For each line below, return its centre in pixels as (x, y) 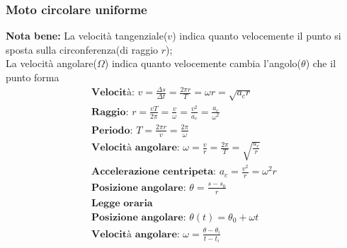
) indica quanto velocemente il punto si (257, 36)
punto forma (33, 77)
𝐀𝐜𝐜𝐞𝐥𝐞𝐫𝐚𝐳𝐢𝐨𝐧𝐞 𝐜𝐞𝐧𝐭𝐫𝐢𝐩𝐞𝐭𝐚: (154, 172)
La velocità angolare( (51, 63)
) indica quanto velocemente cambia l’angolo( (203, 63)
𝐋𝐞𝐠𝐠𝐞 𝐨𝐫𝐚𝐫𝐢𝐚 (122, 203)
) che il (321, 63)
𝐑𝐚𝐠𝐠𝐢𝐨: (110, 112)
